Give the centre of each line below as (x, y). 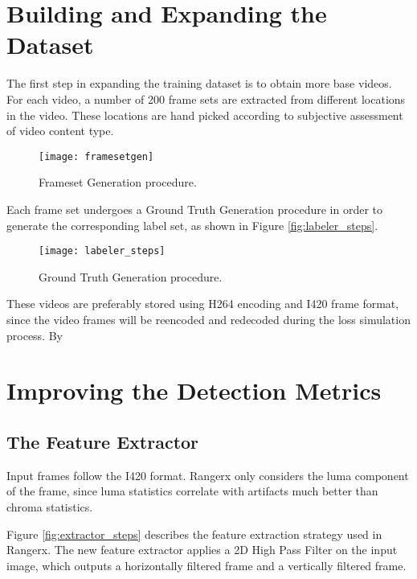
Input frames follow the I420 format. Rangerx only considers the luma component (208, 475)
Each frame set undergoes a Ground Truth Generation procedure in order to (194, 209)
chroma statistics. (50, 506)
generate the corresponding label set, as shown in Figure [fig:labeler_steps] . (192, 225)
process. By (35, 335)
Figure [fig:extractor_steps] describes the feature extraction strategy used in (194, 534)
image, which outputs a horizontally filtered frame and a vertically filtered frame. (206, 565)
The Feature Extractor (103, 441)
